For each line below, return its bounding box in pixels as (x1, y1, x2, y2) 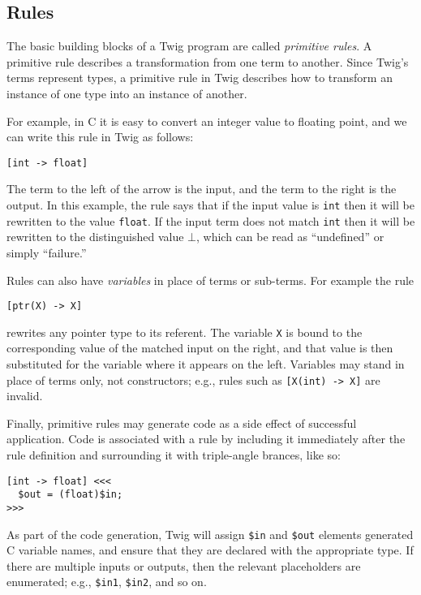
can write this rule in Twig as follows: (6, 128, 194, 145)
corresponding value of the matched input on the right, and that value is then (6, 339, 393, 356)
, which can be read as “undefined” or (195, 228, 384, 245)
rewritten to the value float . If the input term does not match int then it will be (6, 212, 415, 229)
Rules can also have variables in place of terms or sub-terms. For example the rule (6, 271, 415, 288)
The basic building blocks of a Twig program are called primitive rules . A (6, 37, 372, 54)
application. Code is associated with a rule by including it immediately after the (6, 430, 406, 447)
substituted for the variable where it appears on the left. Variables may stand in (6, 356, 405, 373)
